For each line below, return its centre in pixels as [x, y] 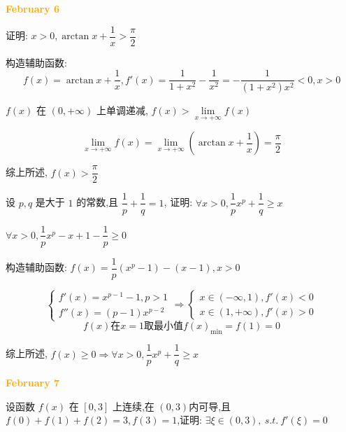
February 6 [33, 8]
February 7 [33, 383]
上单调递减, [122, 110]
